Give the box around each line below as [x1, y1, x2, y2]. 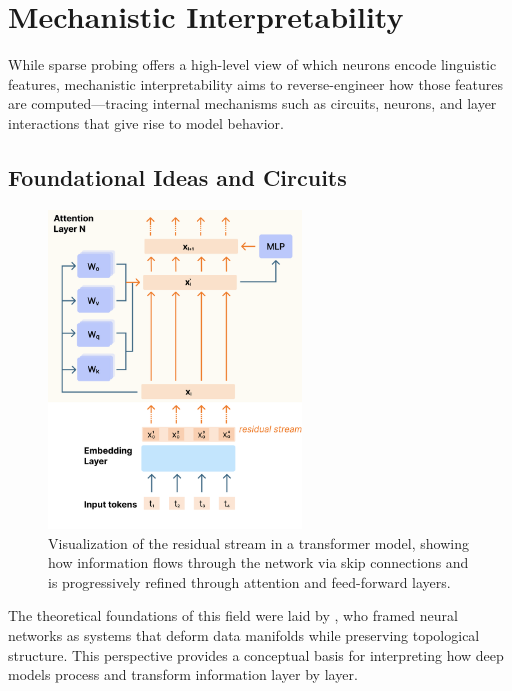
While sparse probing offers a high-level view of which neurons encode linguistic [8, 54, 497, 75]
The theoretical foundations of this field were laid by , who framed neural [8, 605, 458, 626]
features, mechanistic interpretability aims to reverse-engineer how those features [8, 73, 503, 94]
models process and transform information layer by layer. [8, 664, 358, 685]
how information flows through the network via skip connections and [48, 552, 469, 573]
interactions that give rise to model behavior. [8, 112, 284, 133]
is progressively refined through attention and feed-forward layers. [48, 571, 451, 592]
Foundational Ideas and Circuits [8, 161, 347, 192]
